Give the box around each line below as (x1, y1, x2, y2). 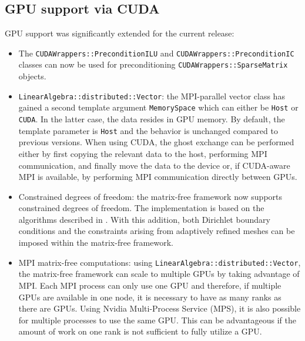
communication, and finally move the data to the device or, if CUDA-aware (18, 159, 290, 171)
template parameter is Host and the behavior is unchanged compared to (18, 124, 278, 136)
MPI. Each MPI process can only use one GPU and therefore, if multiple (18, 279, 281, 291)
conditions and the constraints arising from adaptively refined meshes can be (18, 225, 295, 237)
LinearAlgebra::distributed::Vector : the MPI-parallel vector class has (18, 89, 285, 102)
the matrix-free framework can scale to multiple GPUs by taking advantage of (18, 268, 300, 280)
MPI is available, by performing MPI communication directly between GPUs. (18, 170, 297, 183)
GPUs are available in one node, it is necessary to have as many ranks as (18, 290, 281, 303)
